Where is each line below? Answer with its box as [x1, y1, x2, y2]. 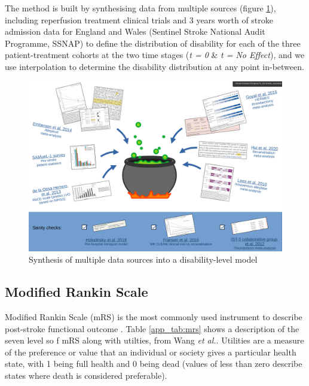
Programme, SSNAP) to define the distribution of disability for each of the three [5, 37, 301, 49]
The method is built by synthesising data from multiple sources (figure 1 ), [5, 2, 276, 14]
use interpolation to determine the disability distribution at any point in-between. [5, 60, 304, 72]
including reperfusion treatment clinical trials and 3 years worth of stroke [5, 13, 273, 26]
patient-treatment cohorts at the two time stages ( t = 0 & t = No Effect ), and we [5, 48, 305, 61]
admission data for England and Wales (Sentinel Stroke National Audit [5, 25, 265, 38]
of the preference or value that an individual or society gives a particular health [5, 345, 296, 358]
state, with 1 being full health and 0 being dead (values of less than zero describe [5, 357, 302, 370]
